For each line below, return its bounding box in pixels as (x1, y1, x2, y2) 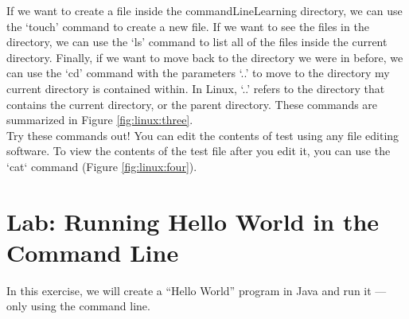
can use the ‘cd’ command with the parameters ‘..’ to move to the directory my (6, 64, 390, 81)
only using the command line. (6, 298, 150, 314)
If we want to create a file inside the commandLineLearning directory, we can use (6, 2, 403, 18)
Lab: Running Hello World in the (6, 204, 380, 237)
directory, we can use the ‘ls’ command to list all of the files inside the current (6, 33, 388, 50)
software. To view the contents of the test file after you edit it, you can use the (6, 142, 391, 159)
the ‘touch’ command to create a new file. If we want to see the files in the (6, 18, 369, 34)
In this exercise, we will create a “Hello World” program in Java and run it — (6, 282, 387, 298)
